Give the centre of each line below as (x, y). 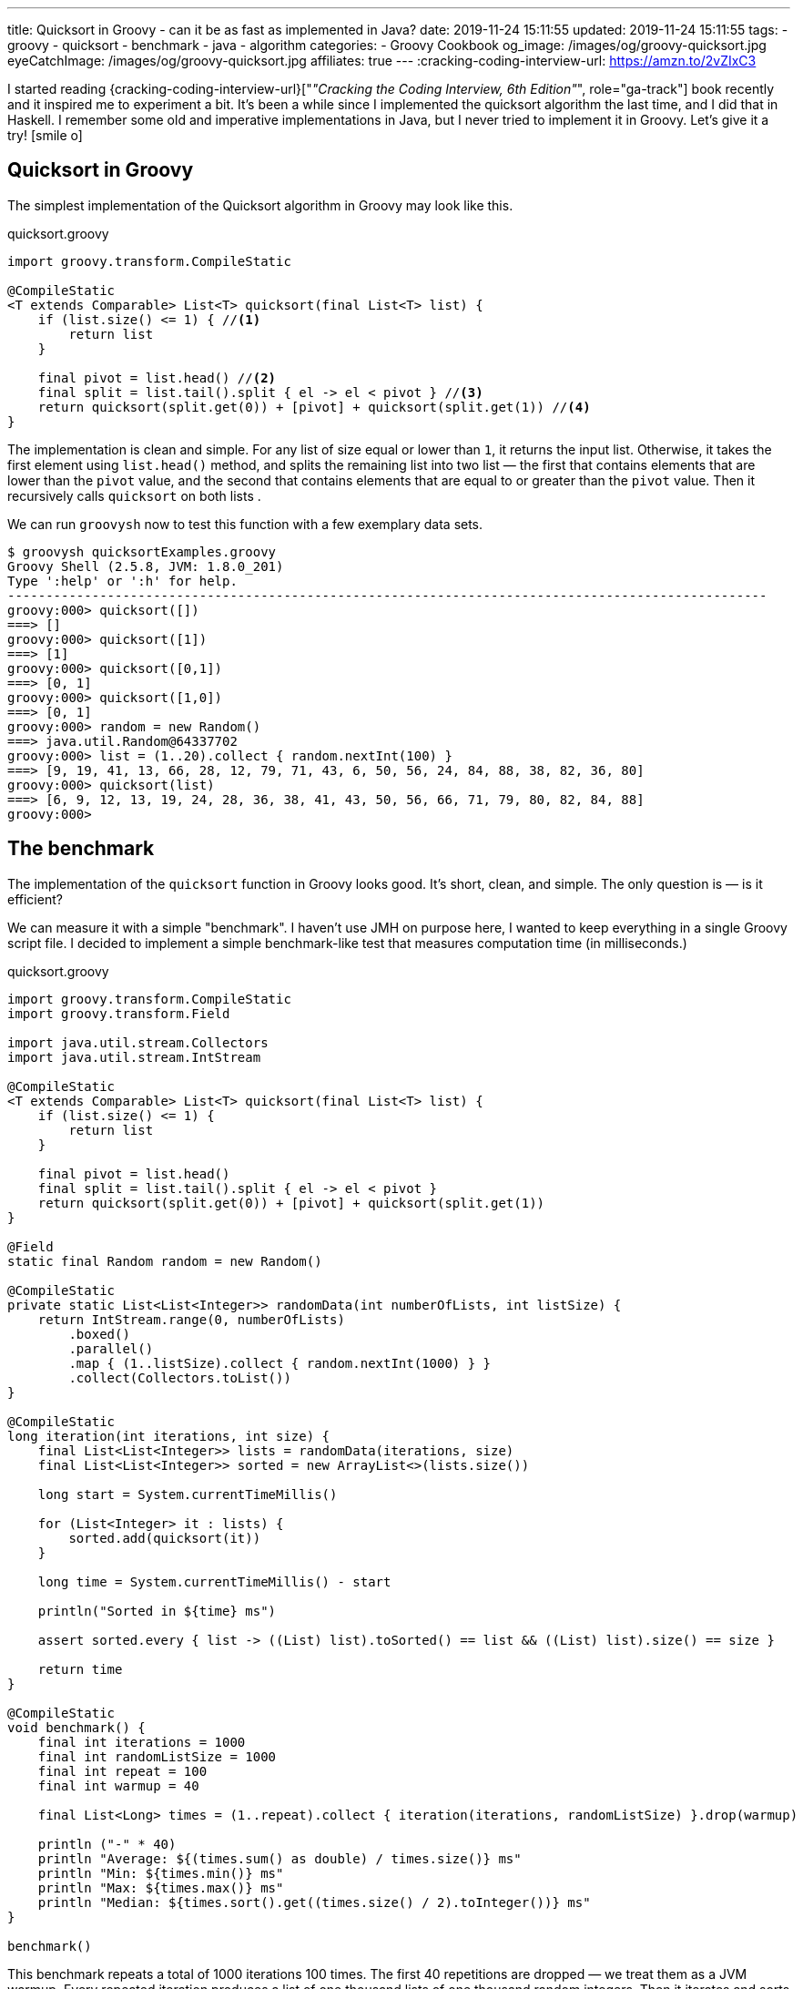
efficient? (35, 899)
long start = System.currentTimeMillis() (188, 1494)
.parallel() (111, 1348)
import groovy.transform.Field (119, 1013)
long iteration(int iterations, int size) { (169, 1436)
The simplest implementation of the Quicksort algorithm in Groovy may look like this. (260, 205)
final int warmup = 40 (118, 1785)
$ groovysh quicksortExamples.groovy (142, 551)
